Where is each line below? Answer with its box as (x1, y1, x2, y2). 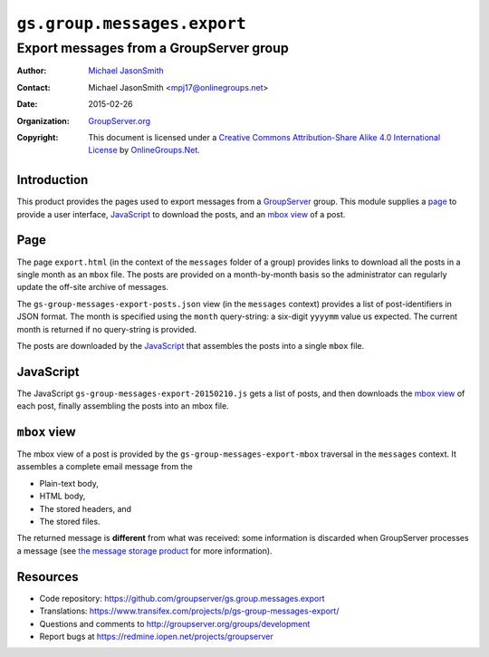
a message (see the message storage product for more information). (16, 545, 273, 556)
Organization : (16, 115, 70, 126)
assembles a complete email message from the (16, 461, 194, 472)
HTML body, (39, 490, 86, 502)
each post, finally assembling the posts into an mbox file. (16, 401, 230, 411)
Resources (16, 569, 79, 585)
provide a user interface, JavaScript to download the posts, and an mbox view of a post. (16, 208, 346, 219)
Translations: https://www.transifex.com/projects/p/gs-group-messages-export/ (39, 605, 340, 616)
